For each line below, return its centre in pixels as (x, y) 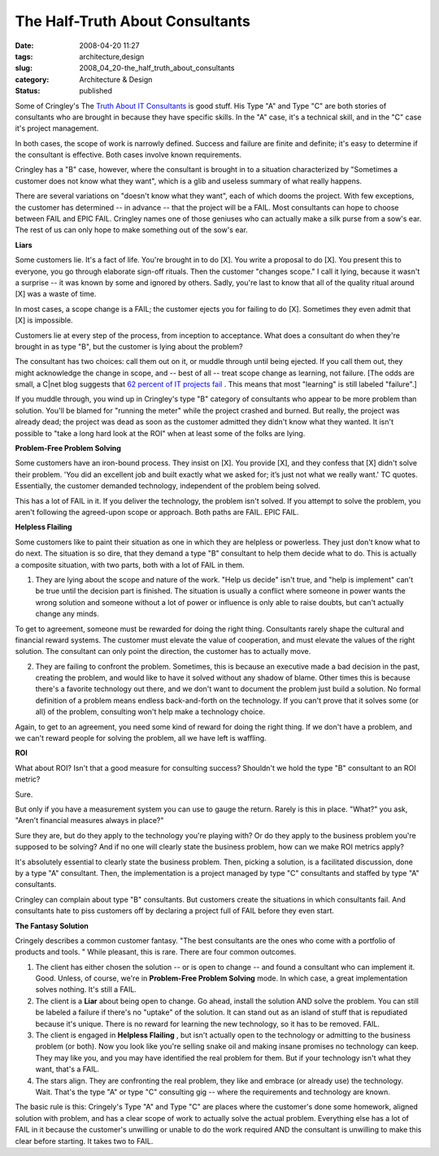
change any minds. (67, 614)
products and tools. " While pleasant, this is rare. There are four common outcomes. (156, 952)
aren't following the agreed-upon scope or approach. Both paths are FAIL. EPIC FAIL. (157, 512)
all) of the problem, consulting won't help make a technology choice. (150, 712)
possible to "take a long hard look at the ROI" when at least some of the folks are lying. (160, 433)
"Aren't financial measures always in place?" (89, 820)
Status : (28, 91)
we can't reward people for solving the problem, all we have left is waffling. (141, 738)
